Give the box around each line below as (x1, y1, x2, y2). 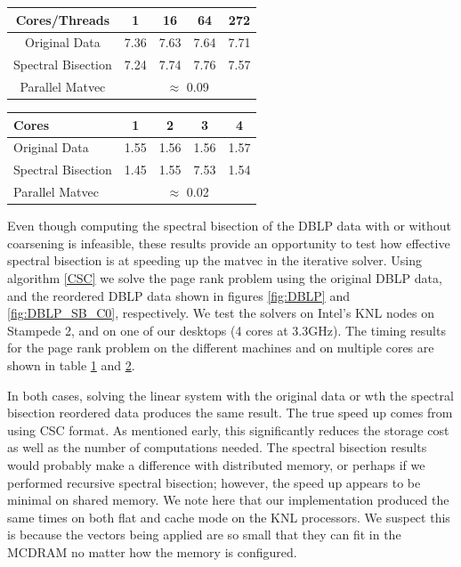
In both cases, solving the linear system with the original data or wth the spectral (7, 385, 454, 404)
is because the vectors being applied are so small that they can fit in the (7, 525, 401, 544)
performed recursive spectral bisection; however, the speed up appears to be (7, 473, 421, 491)
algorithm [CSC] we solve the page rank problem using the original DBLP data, (7, 269, 442, 288)
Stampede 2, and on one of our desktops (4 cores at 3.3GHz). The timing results (7, 320, 446, 339)
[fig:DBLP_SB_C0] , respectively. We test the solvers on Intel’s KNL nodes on (7, 304, 435, 322)
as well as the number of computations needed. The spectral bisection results (7, 438, 427, 457)
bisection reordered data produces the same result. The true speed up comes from (7, 403, 453, 422)
